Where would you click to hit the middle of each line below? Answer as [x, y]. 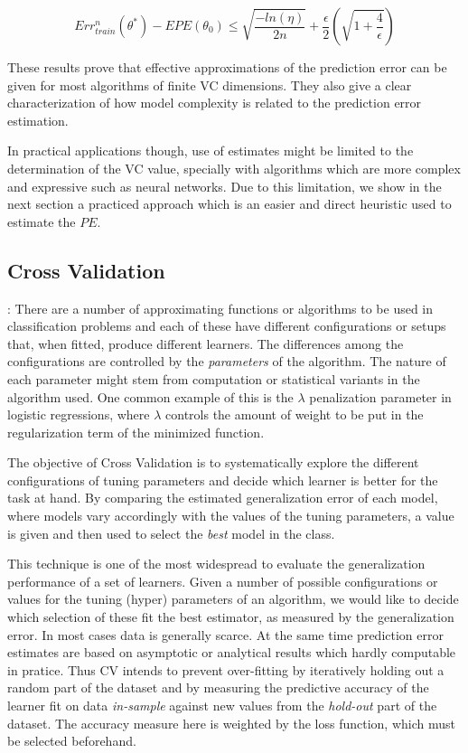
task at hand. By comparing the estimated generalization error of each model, [223, 498]
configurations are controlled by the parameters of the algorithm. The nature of [227, 361]
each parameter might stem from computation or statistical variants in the [214, 378]
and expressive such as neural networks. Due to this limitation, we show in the [225, 186]
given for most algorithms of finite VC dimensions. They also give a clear [210, 85]
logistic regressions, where [79, 414]
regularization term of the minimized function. [136, 432]
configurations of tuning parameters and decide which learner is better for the [223, 480]
